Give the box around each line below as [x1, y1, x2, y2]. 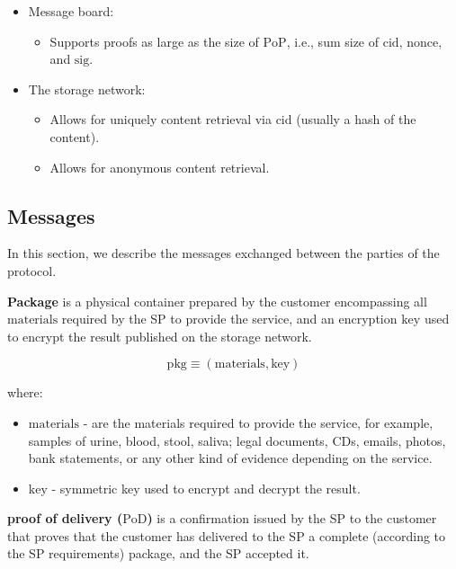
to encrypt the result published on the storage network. [7, 326, 312, 345]
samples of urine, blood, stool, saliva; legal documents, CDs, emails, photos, [28, 431, 446, 449]
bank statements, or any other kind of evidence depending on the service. [28, 449, 433, 467]
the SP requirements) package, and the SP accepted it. [7, 544, 309, 563]
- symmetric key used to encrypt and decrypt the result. [51, 478, 361, 497]
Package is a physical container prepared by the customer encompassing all [7, 291, 427, 310]
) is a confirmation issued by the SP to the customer [147, 509, 437, 528]
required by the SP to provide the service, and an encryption [61, 309, 398, 328]
